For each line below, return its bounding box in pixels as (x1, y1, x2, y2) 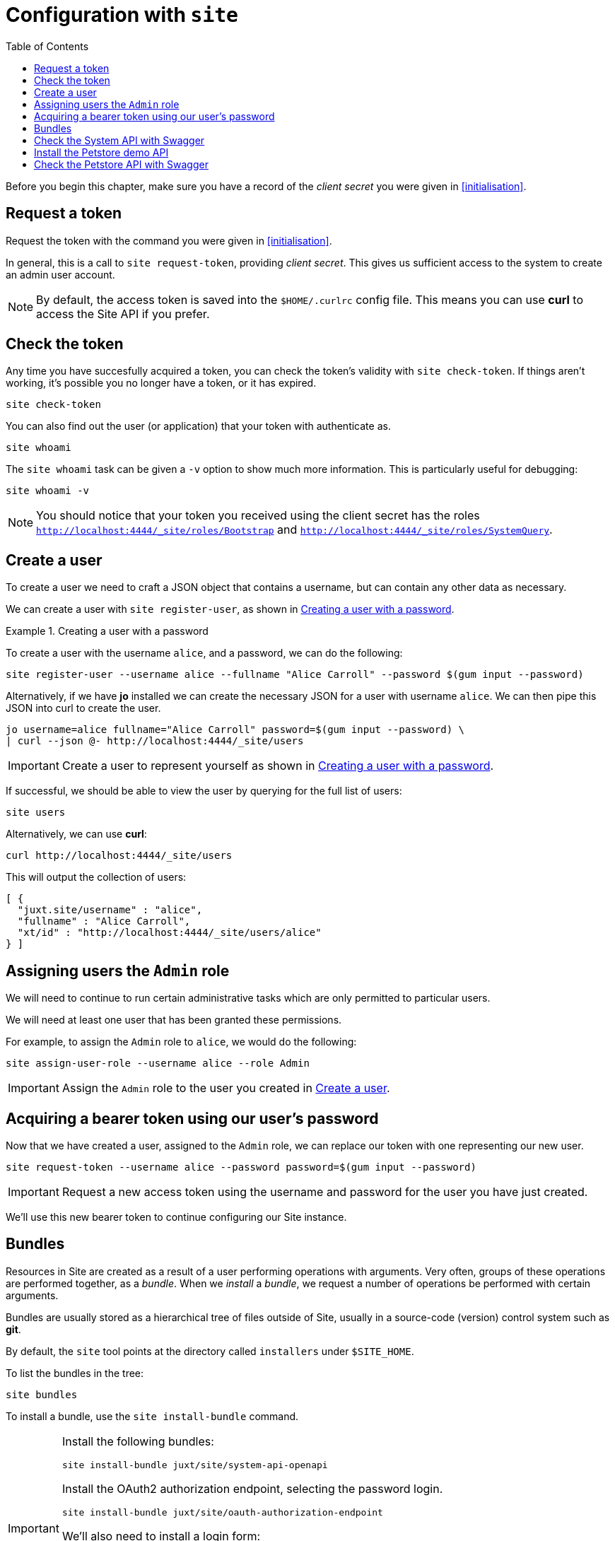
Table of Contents (6, 40, 89, 52)
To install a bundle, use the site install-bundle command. (6, 1410, 299, 1422)
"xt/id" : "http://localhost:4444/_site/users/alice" (17, 927, 322, 939)
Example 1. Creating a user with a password (6, 625, 209, 638)
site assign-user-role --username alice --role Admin (6, 1057, 310, 1070)
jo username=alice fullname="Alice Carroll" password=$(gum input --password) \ (6, 724, 465, 736)
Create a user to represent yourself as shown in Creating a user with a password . (61, 758, 494, 773)
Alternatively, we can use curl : (6, 828, 147, 840)
